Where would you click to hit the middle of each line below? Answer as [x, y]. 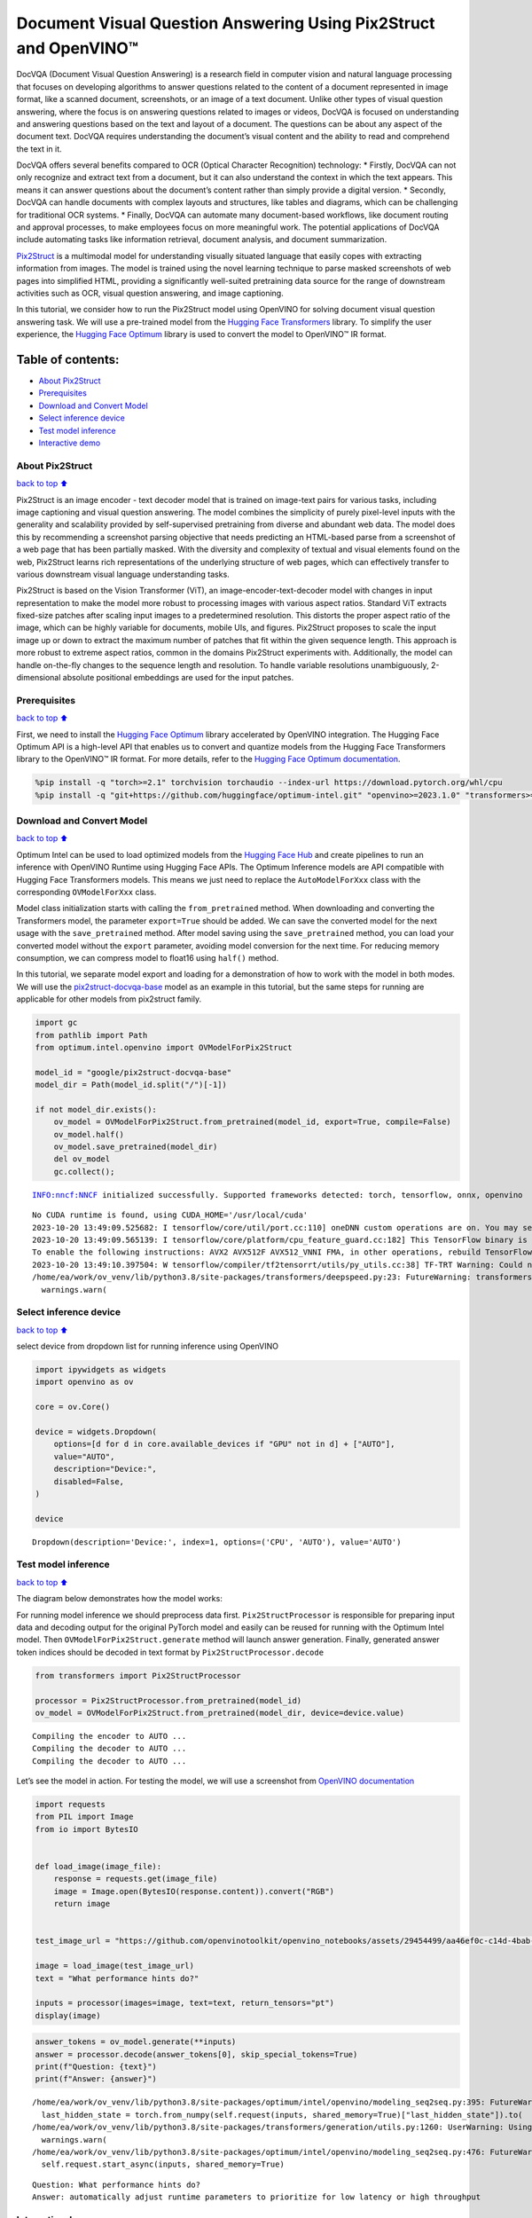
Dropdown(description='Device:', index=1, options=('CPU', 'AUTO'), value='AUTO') [217, 1542]
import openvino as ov [84, 1382]
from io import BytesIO [87, 1829]
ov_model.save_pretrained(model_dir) [136, 1147]
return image [82, 1904]
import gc [56, 1023]
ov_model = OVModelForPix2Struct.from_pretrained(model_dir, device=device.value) [220, 1713]
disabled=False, [89, 1481]
